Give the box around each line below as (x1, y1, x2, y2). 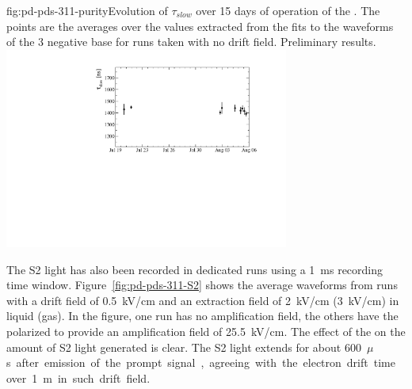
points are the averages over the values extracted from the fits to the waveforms (6, 17, 394, 34)
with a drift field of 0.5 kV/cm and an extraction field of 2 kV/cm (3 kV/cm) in (6, 292, 399, 308)
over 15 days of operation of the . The (196, 2, 380, 18)
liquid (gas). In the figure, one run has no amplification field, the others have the (6, 307, 399, 324)
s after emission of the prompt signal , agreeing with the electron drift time (6, 354, 395, 371)
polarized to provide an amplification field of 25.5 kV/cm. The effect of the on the (6, 323, 406, 340)
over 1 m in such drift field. (6, 369, 151, 386)
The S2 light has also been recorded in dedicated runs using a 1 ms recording (6, 261, 383, 277)
